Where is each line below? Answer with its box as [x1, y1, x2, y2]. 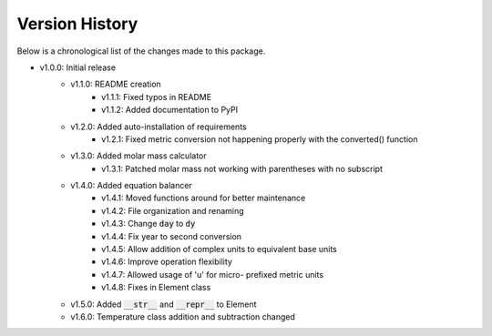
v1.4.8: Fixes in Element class [101, 282, 211, 293]
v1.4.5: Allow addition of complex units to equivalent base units [101, 244, 337, 255]
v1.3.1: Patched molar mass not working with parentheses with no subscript [101, 163, 383, 174]
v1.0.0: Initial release [39, 62, 117, 73]
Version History [16, 14, 138, 34]
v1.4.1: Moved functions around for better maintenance [101, 192, 306, 204]
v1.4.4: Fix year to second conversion [101, 230, 241, 241]
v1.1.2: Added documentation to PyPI [101, 105, 239, 116]
